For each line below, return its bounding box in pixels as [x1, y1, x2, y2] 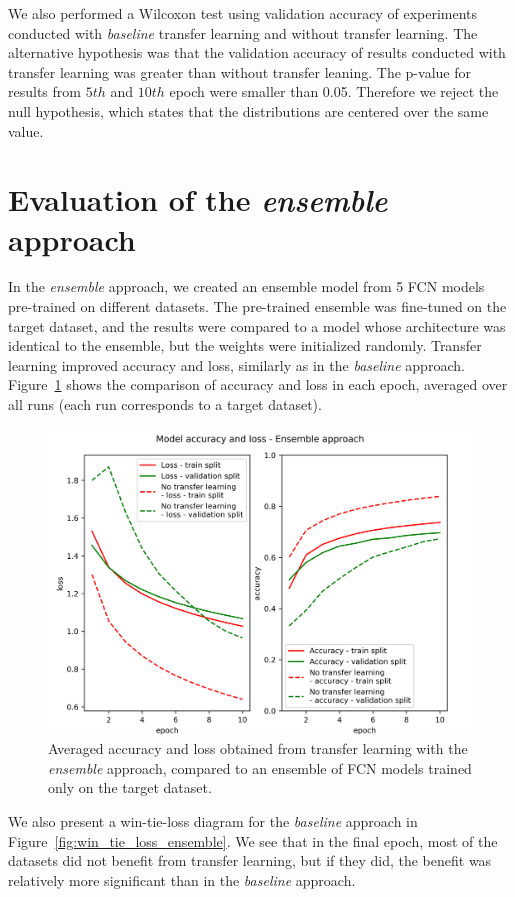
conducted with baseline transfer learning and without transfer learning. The [8, 22, 478, 43]
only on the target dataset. [48, 777, 212, 798]
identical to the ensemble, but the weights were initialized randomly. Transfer [8, 335, 482, 356]
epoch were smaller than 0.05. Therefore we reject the [169, 81, 499, 102]
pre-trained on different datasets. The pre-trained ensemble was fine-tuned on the [8, 296, 507, 317]
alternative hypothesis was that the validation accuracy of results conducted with [8, 42, 506, 63]
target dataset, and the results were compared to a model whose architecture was [8, 315, 506, 336]
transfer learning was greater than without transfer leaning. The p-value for [8, 61, 471, 82]
